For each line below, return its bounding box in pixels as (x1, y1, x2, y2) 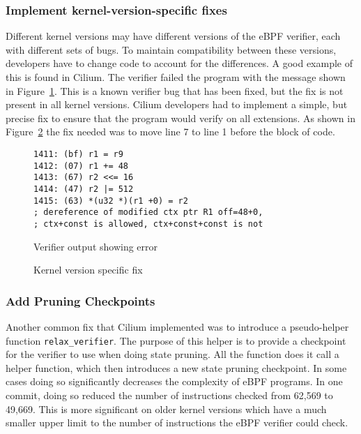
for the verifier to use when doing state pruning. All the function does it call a (6, 347, 339, 361)
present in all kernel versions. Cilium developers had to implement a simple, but (6, 97, 348, 112)
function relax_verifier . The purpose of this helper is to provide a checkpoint (6, 333, 346, 347)
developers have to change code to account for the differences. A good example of (6, 56, 353, 70)
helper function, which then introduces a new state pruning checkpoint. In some (6, 360, 347, 375)
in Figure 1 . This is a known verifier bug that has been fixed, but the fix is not (6, 83, 344, 98)
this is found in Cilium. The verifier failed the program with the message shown (6, 70, 346, 84)
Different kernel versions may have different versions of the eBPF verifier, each (6, 29, 341, 43)
